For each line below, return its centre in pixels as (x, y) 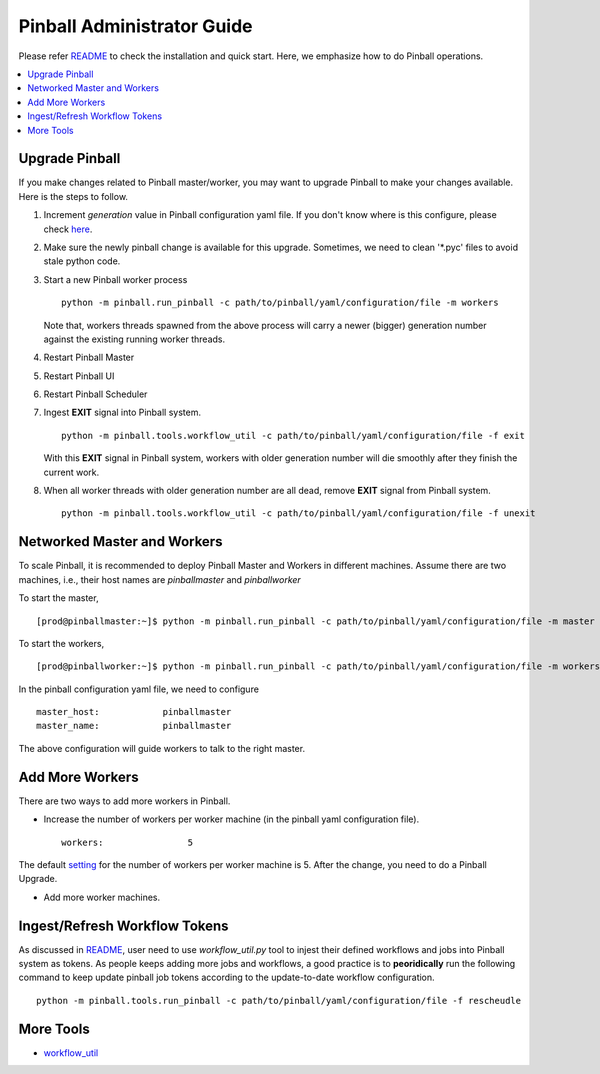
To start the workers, (61, 643)
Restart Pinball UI (79, 376)
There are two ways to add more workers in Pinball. (124, 801)
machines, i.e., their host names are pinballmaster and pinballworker (160, 579)
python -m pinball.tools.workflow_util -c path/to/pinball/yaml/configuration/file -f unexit (298, 513)
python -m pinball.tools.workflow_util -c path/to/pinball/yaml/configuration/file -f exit (293, 435)
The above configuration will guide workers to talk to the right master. (161, 748)
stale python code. (82, 261)
